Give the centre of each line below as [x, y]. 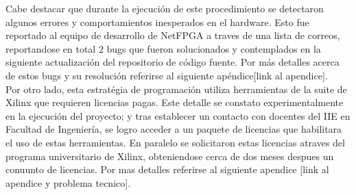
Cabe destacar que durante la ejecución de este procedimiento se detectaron [165, 8]
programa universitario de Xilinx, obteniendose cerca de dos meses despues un [170, 156]
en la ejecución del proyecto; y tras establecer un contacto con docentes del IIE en [178, 115]
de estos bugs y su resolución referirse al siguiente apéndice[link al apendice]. [167, 75]
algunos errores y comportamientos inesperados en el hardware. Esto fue [157, 22]
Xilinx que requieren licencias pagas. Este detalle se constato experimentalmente [175, 102]
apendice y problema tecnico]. [68, 182]
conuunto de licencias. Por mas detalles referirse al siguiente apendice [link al [167, 169]
